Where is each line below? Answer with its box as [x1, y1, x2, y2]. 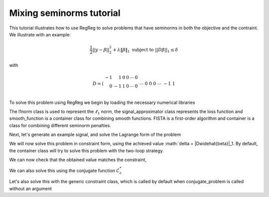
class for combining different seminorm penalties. [9, 122, 112, 128]
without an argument [9, 186, 52, 192]
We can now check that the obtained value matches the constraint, [9, 157, 147, 163]
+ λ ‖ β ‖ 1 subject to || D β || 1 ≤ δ [113, 47, 178, 54]
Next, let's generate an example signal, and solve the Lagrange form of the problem [9, 132, 181, 138]
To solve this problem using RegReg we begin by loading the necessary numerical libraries [9, 99, 195, 105]
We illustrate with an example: [9, 31, 71, 37]
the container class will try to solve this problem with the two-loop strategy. [9, 147, 164, 154]
